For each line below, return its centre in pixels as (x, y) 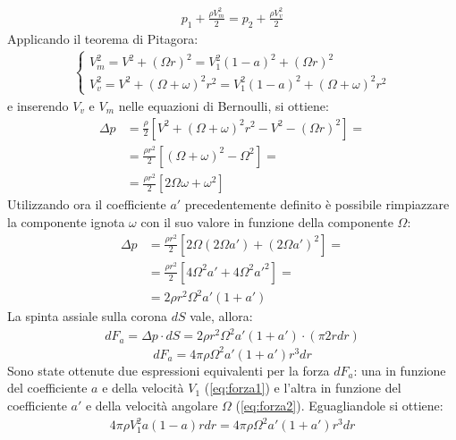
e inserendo (38, 105)
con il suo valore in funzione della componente (267, 222)
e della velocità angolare (152, 406)
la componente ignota (66, 222)
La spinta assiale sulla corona (88, 316)
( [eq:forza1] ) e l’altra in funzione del (303, 388)
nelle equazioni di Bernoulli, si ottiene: (224, 105)
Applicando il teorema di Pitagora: (103, 38)
